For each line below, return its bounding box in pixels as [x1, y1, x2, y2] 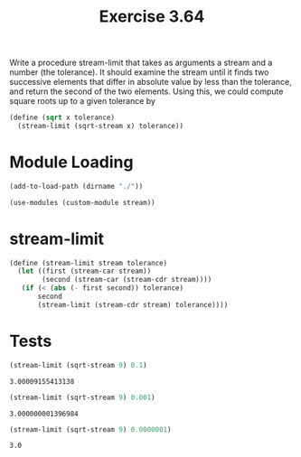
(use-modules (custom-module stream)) [9, 198, 155, 207]
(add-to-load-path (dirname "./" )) [9, 182, 144, 191]
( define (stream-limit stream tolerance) [9, 258, 168, 267]
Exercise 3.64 [99, 6, 205, 27]
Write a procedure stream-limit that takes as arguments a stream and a [9, 57, 273, 69]
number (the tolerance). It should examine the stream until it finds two [9, 67, 269, 78]
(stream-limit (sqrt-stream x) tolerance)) [17, 122, 183, 131]
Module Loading [9, 152, 134, 173]
